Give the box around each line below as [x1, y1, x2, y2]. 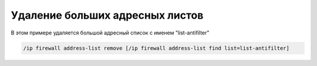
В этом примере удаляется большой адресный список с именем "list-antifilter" [11, 29, 210, 36]
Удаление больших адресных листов [11, 9, 204, 22]
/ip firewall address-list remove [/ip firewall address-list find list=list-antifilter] [23, 44, 290, 51]
